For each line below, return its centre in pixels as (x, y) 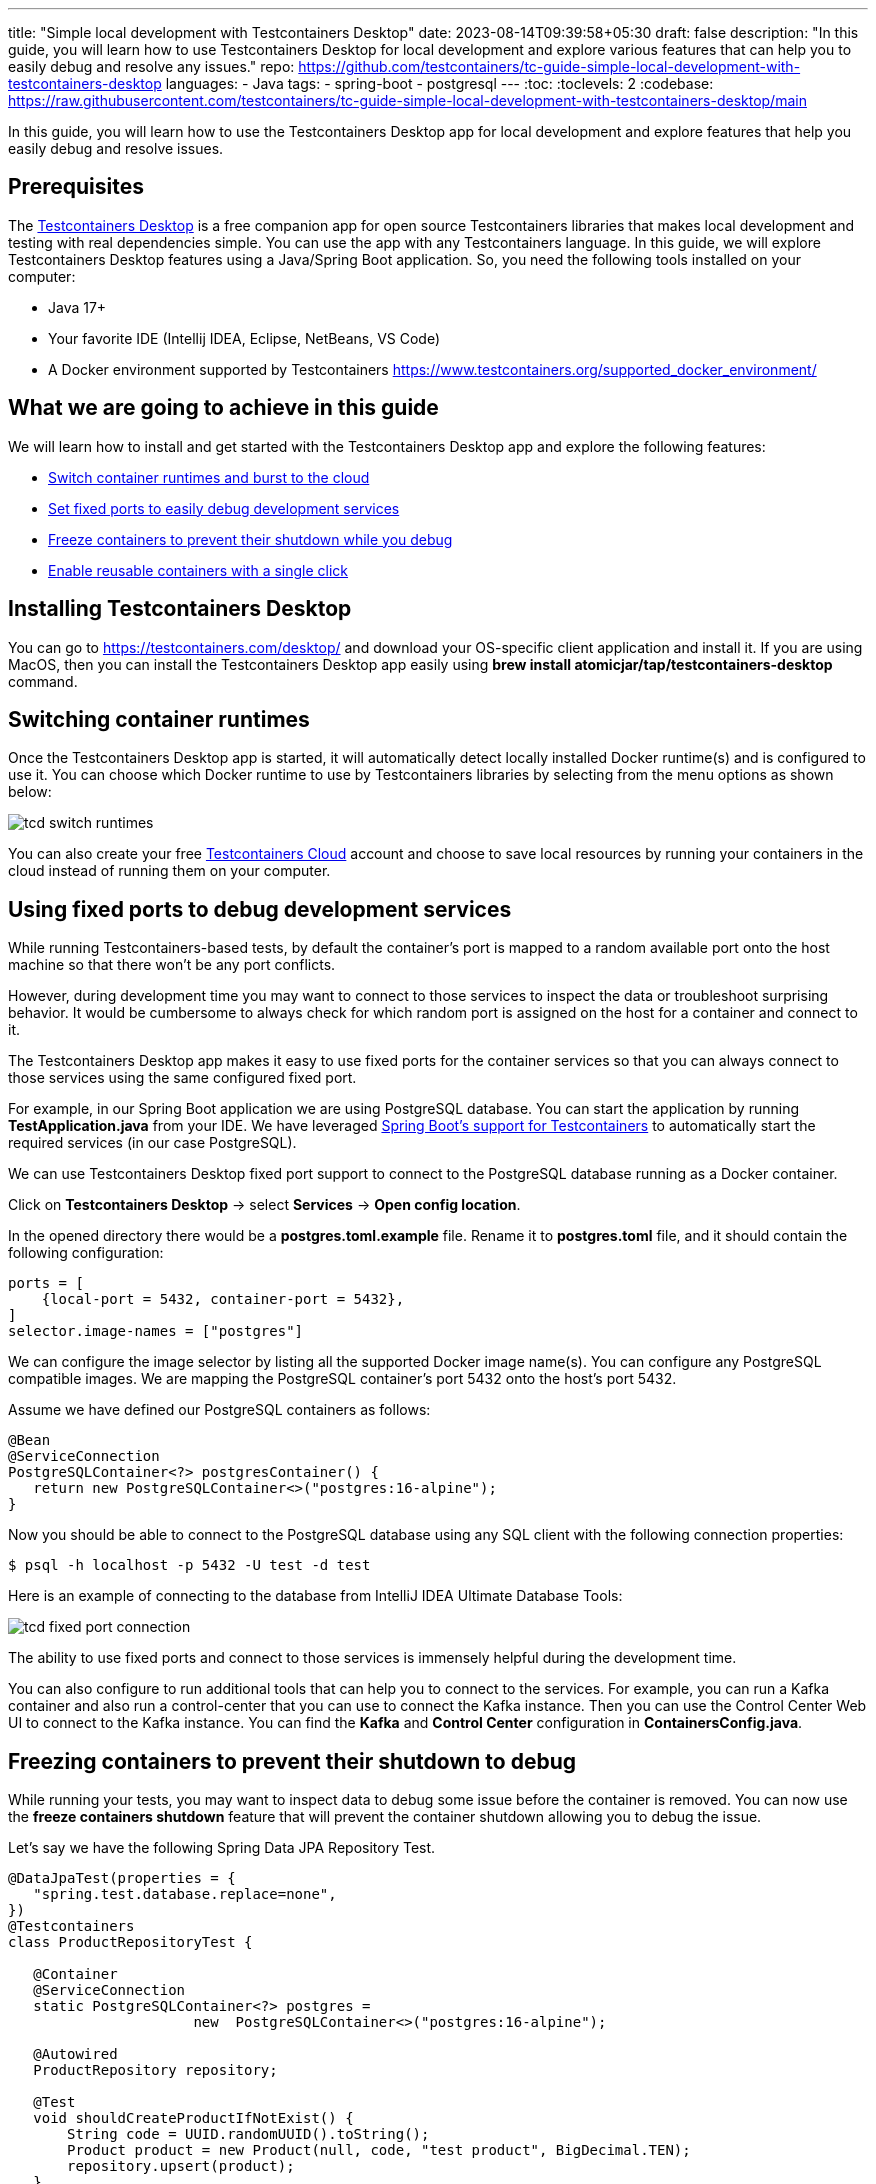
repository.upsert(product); (181, 2166)
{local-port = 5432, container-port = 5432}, (223, 1299)
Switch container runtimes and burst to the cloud (209, 477)
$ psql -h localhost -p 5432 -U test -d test (189, 1565)
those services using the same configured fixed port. (182, 1078)
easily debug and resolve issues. (116, 148)
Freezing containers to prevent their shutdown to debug (292, 1761)
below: (30, 792)
